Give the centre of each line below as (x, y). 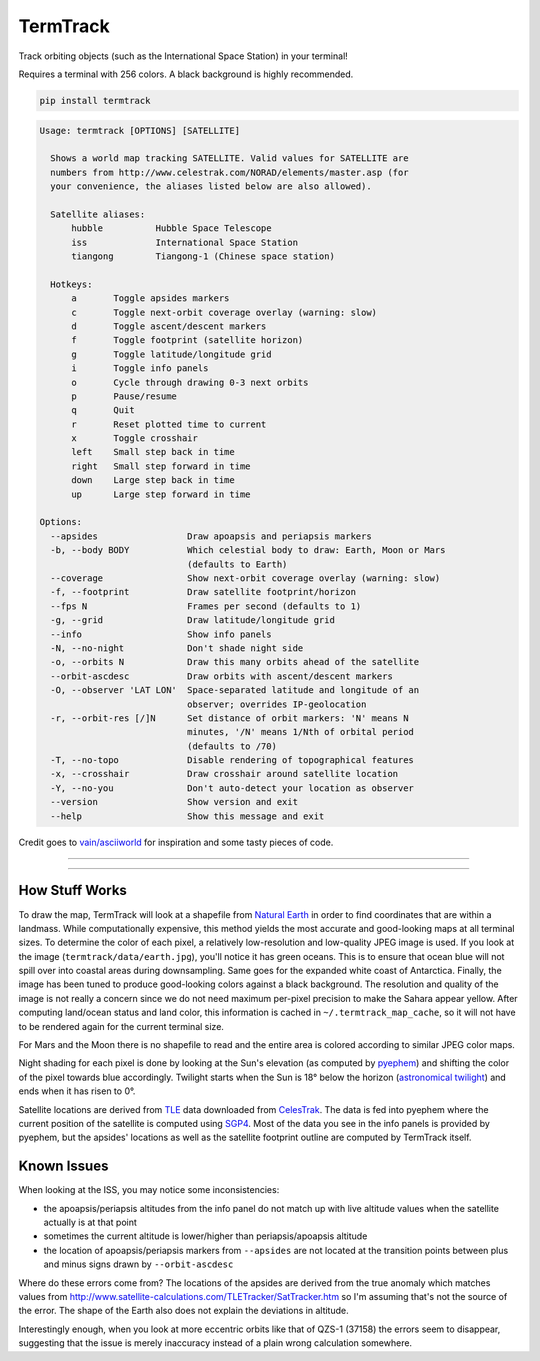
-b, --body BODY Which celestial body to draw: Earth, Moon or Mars (248, 550)
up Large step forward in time (161, 494)
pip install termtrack (95, 100)
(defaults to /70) (231, 746)
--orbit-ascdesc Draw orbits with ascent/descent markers (222, 676)
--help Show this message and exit (187, 816)
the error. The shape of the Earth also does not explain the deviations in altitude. (183, 1311)
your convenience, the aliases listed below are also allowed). (211, 186)
